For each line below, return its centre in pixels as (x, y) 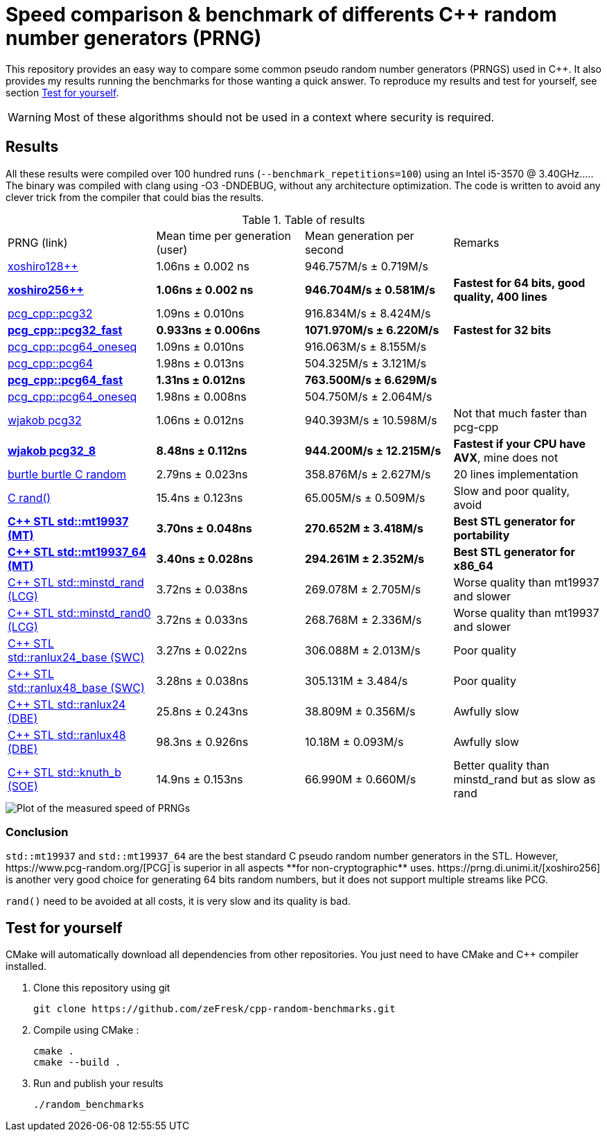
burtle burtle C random (67, 474)
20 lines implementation (516, 474)
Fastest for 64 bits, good (519, 283)
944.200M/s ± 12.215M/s (373, 450)
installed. (26, 966)
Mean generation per (360, 235)
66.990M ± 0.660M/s (361, 779)
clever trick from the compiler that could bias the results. (135, 197)
